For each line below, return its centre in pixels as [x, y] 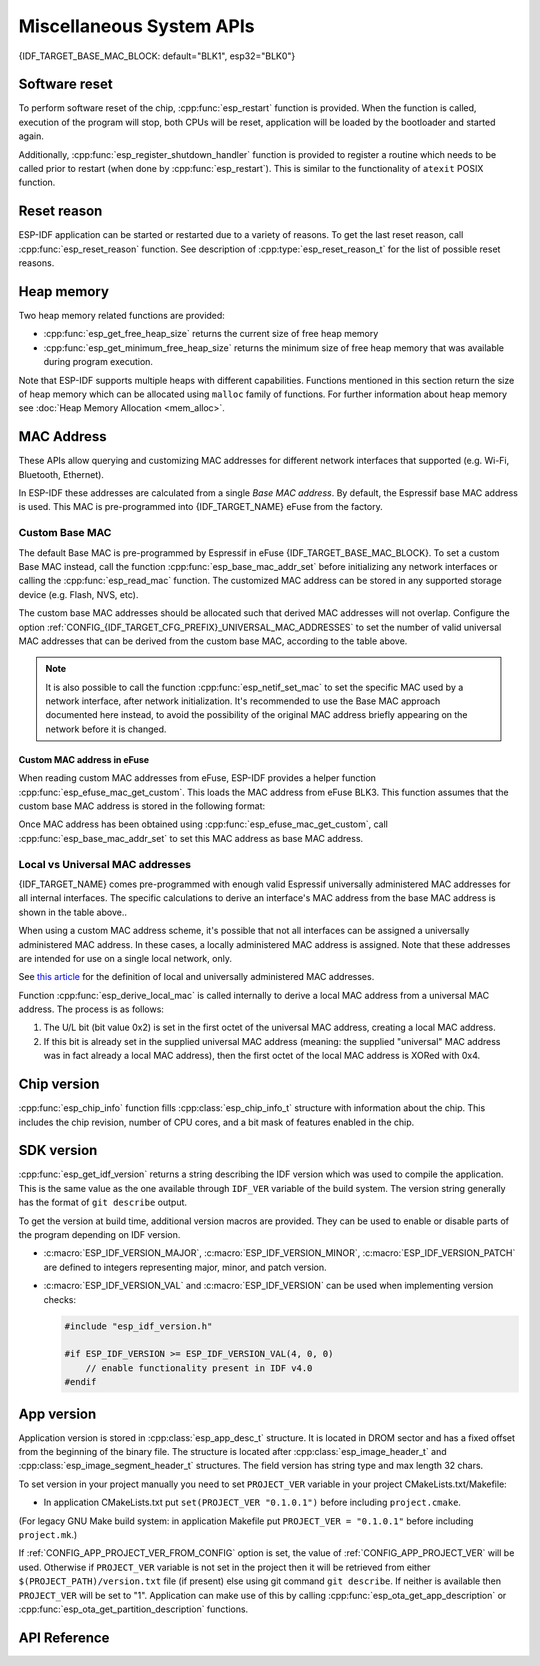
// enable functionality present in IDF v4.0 [199, 1368]
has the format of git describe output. [103, 1202]
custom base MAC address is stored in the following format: [142, 806]
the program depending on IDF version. [99, 1235]
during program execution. [98, 362]
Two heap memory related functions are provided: [121, 315]
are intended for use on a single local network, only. [125, 958]
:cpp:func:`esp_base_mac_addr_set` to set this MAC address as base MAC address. [191, 838]
